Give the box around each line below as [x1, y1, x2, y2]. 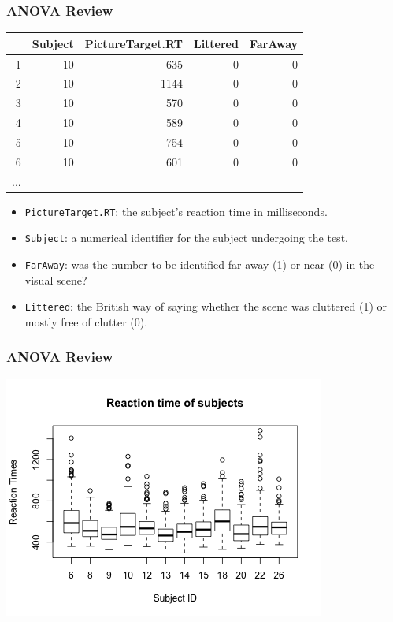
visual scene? [24, 271, 87, 288]
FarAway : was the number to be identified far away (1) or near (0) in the [24, 256, 375, 273]
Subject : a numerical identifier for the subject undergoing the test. [24, 229, 348, 246]
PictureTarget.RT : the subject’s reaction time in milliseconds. [24, 203, 328, 219]
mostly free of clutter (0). [24, 313, 148, 330]
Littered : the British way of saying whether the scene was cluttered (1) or [24, 298, 387, 315]
